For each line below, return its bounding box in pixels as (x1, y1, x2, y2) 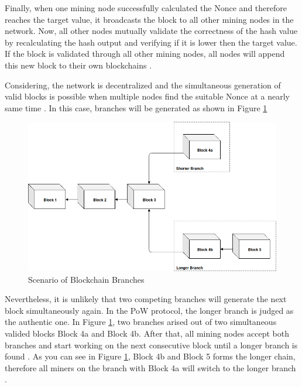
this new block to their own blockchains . (5, 59, 152, 71)
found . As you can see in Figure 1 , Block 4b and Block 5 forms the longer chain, (5, 350, 296, 362)
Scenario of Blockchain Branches (28, 273, 145, 285)
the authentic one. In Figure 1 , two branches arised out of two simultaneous (5, 316, 277, 328)
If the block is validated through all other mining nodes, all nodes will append (5, 47, 285, 60)
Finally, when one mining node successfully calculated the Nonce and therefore (5, 2, 287, 13)
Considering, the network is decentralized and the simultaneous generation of (5, 78, 281, 91)
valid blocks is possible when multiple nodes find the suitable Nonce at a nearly (5, 90, 290, 102)
